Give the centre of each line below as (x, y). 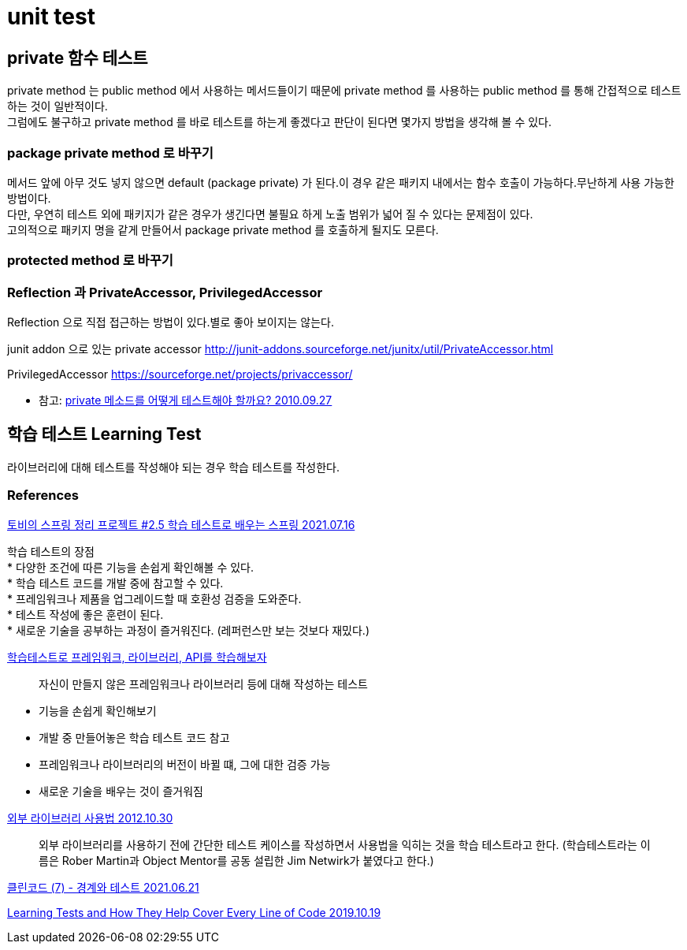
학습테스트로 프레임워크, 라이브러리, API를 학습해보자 (137, 657)
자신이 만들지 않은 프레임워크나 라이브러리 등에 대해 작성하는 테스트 (203, 684)
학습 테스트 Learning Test (104, 434)
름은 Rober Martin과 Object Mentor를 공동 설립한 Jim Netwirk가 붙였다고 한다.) (236, 860)
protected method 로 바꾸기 (90, 261)
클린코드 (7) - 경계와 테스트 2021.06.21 (103, 887)
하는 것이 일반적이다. (58, 106)
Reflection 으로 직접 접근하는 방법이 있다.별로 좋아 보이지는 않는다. (171, 322)
